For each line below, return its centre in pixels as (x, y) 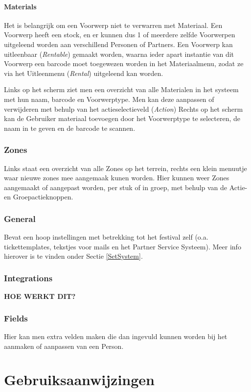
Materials (20, 6)
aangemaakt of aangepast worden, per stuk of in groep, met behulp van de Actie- (126, 187)
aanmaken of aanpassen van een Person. (64, 346)
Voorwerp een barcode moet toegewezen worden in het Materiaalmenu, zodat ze (124, 63)
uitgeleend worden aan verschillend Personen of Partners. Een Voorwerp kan (118, 44)
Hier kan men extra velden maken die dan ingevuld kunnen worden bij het (116, 336)
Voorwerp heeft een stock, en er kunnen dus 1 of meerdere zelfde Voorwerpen (120, 35)
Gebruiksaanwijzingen (79, 380)
